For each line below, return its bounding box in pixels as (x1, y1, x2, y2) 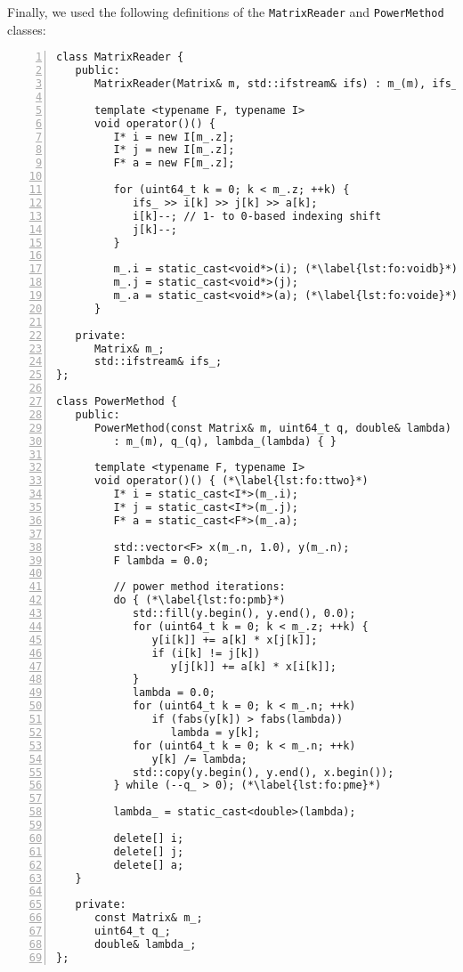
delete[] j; (113, 845, 184, 858)
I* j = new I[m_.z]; (113, 143, 235, 157)
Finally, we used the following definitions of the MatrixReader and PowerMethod (7, 3, 444, 20)
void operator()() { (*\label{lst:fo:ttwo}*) (93, 474, 369, 488)
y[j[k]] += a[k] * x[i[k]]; (170, 660, 337, 673)
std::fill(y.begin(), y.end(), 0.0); (132, 607, 356, 620)
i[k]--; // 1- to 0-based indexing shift (132, 209, 382, 223)
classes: (7, 20, 46, 38)
